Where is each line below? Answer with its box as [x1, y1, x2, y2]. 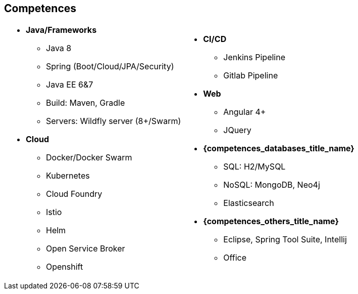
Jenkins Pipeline [223, 52, 285, 63]
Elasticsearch [223, 198, 274, 208]
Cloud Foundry [46, 189, 103, 199]
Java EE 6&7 [46, 79, 93, 90]
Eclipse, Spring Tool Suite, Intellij [223, 234, 347, 245]
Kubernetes [46, 171, 90, 181]
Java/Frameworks [26, 25, 97, 35]
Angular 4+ [223, 107, 266, 117]
